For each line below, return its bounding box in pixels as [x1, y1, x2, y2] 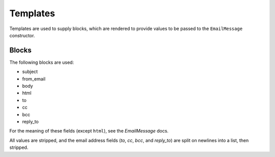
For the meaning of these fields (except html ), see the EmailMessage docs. [9, 128, 169, 134]
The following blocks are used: [9, 59, 74, 65]
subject [22, 69, 38, 75]
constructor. [9, 32, 35, 38]
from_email [22, 75, 46, 82]
